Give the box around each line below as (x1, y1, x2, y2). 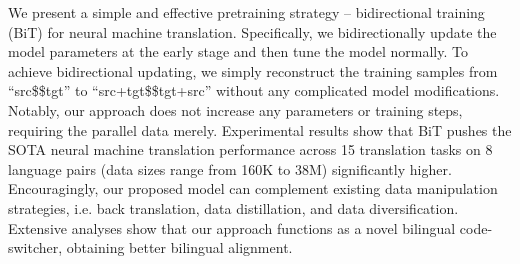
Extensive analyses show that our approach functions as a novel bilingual (8, 217, 456, 238)
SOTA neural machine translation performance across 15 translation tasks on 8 (8, 139, 493, 160)
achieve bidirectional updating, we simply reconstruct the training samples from (8, 60, 498, 81)
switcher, (8, 237, 63, 258)
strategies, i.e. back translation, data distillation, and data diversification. (8, 197, 459, 218)
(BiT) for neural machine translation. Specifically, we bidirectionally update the (8, 21, 497, 42)
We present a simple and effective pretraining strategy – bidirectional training (8, 2, 485, 22)
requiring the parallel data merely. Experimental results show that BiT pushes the (8, 119, 512, 140)
